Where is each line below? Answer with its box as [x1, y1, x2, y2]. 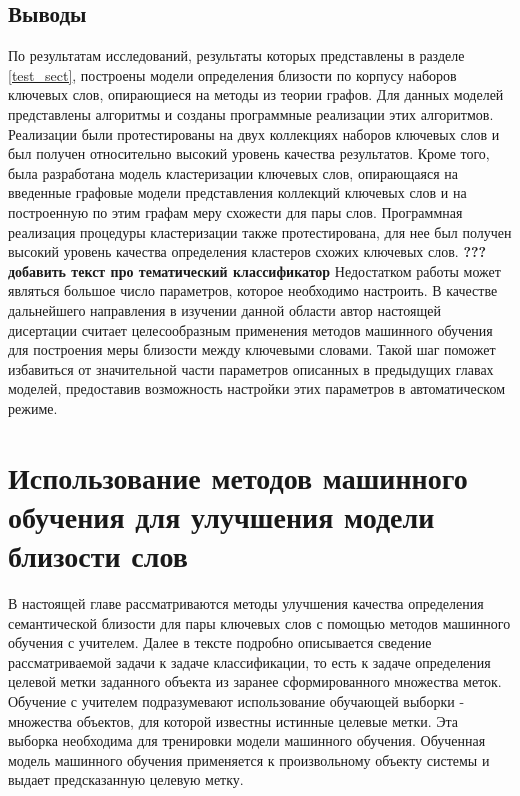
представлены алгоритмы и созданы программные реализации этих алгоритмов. [8, 103, 494, 124]
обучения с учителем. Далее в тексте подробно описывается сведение [8, 632, 432, 653]
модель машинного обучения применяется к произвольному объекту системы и [8, 749, 490, 770]
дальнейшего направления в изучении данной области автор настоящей [8, 299, 441, 320]
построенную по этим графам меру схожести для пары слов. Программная [8, 201, 463, 222]
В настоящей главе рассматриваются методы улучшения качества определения [8, 592, 484, 613]
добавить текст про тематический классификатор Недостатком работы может [8, 260, 501, 281]
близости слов [8, 535, 188, 576]
